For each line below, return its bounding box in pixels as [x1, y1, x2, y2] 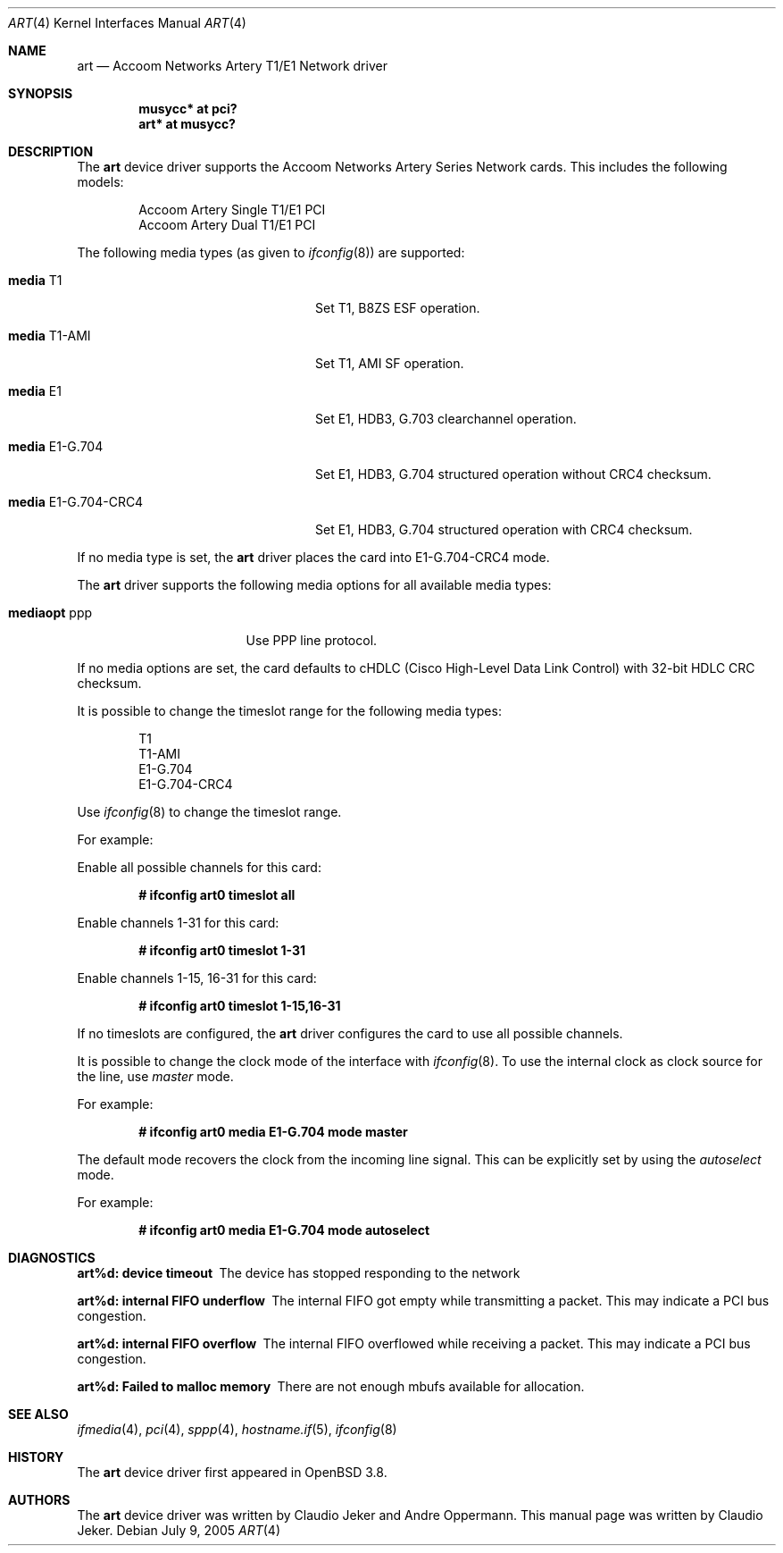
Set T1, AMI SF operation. [315, 356, 464, 371]
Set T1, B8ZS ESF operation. [315, 300, 480, 315]
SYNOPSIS [8, 86, 73, 101]
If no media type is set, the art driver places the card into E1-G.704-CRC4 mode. [77, 550, 550, 565]
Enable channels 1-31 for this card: [77, 915, 279, 930]
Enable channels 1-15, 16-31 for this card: [77, 970, 317, 986]
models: [77, 174, 124, 189]
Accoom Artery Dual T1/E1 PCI [138, 217, 316, 232]
